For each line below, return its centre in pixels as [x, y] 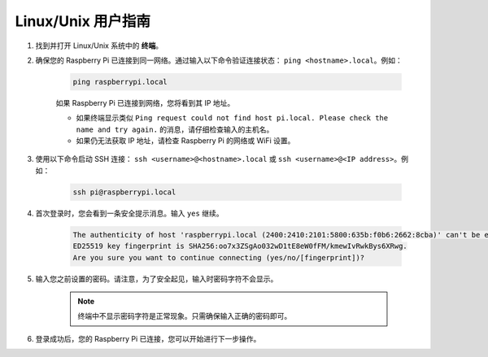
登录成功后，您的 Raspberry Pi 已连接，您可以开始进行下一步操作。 [148, 338]
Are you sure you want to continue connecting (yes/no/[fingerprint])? [219, 257]
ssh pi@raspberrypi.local [124, 192]
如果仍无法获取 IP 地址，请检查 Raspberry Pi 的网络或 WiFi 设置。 [185, 141]
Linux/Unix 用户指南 [83, 21]
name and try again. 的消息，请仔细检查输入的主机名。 [175, 129]
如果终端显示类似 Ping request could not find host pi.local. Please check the [232, 118]
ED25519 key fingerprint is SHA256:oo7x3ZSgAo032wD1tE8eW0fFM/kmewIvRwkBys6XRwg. [240, 246]
